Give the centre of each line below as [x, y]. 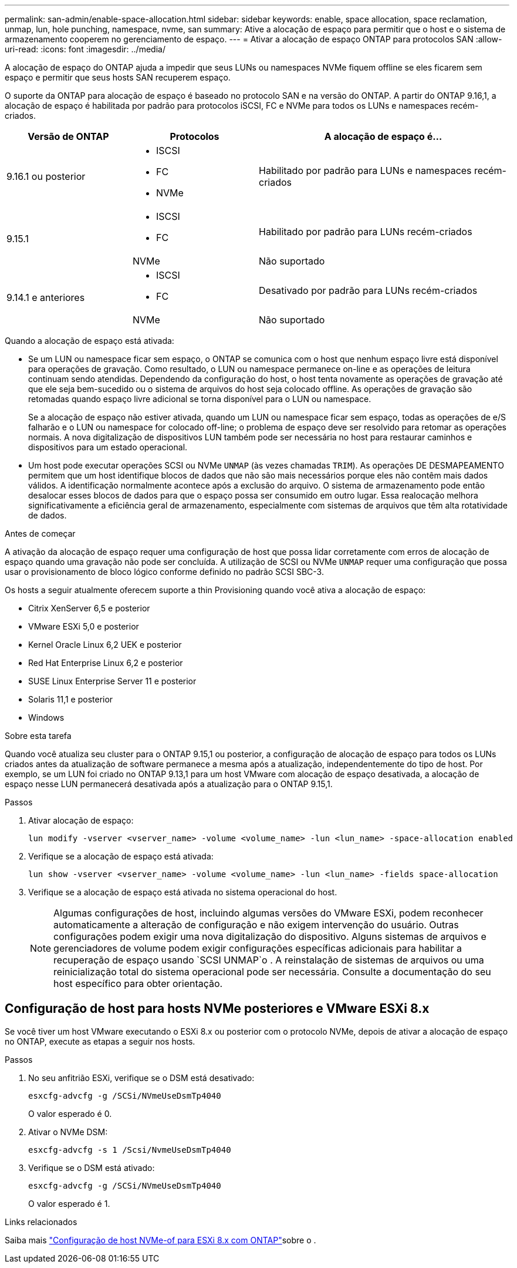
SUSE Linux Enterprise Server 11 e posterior [112, 681]
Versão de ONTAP [68, 136]
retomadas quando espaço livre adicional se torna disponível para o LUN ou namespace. [200, 399]
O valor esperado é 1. [69, 1203]
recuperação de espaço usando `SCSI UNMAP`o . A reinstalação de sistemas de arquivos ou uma [269, 960]
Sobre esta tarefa [38, 736]
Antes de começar [40, 533]
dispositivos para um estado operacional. [108, 447]
